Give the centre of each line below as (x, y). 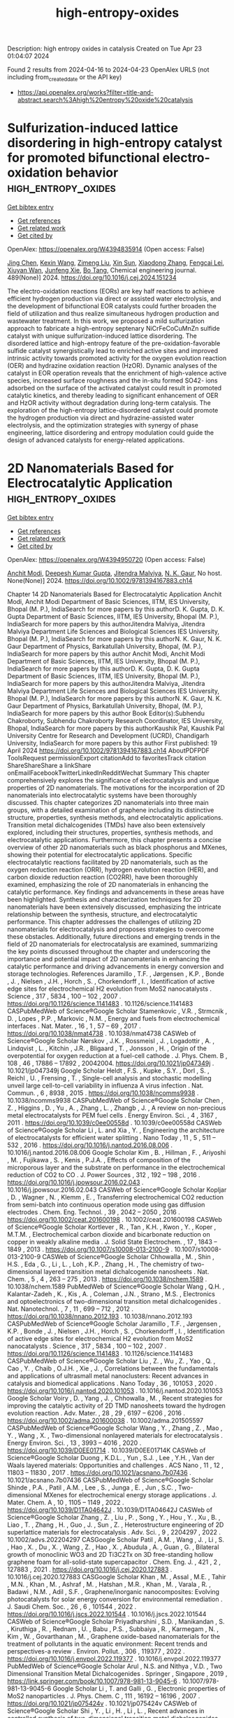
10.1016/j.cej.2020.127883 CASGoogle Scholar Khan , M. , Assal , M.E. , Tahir (117, 1576)
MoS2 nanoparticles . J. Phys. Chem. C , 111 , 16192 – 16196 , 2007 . (104, 1696)
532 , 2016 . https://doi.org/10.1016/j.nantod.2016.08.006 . (90, 1145)
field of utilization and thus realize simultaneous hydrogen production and (113, 313)
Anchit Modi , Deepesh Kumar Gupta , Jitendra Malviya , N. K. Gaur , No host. (115, 573)
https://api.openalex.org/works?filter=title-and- (85, 92)
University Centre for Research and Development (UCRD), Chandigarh (108, 735)
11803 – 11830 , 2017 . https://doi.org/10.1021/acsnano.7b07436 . (99, 1472)
